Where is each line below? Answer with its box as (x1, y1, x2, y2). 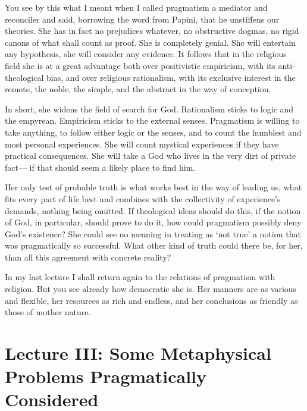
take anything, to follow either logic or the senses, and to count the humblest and (5, 126, 302, 138)
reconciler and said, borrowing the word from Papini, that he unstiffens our (5, 12, 280, 25)
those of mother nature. (5, 306, 91, 318)
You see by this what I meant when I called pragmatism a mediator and (5, 1, 268, 13)
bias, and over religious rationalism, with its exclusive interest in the (46, 71, 296, 83)
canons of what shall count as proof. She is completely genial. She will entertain (5, 36, 296, 48)
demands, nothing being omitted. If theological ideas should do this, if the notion (5, 204, 301, 217)
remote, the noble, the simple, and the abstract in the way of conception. (5, 83, 271, 95)
